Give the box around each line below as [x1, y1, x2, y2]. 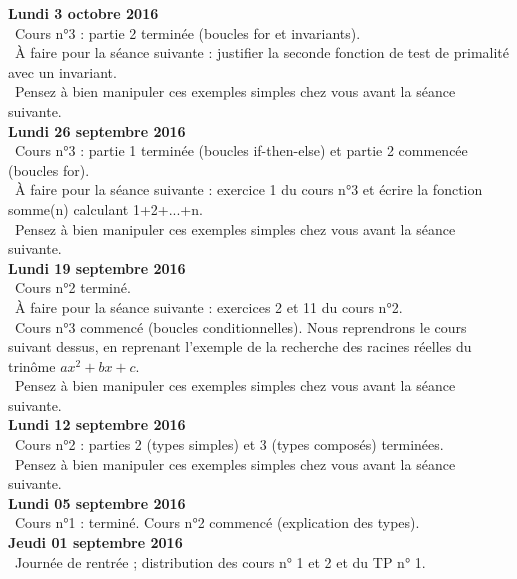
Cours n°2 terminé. [14, 277, 131, 298]
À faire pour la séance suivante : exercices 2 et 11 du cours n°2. [14, 296, 403, 317]
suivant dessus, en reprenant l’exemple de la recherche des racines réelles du [8, 336, 472, 357]
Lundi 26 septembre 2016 [8, 120, 186, 141]
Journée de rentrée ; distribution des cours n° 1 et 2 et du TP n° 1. [14, 551, 426, 572]
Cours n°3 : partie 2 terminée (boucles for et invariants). [14, 22, 361, 43]
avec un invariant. [8, 61, 117, 82]
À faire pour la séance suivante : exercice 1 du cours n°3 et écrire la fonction [14, 179, 483, 200]
